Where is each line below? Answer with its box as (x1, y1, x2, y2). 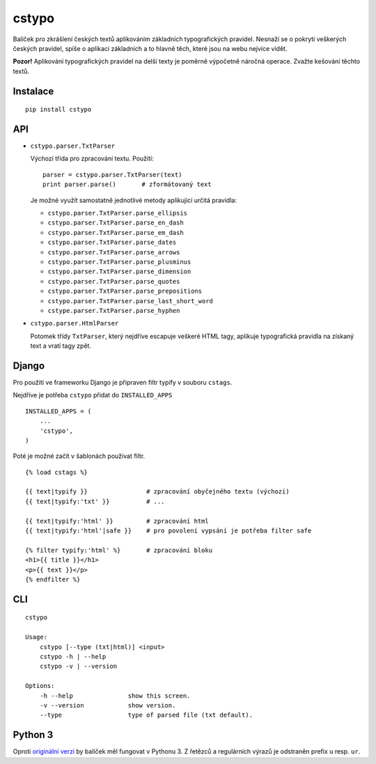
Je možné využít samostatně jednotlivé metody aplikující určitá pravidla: (30, 196, 237, 204)
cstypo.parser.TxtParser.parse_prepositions (47, 287, 203, 296)
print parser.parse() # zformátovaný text (42, 181, 212, 188)
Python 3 (13, 729, 54, 741)
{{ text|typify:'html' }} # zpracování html (25, 517, 209, 525)
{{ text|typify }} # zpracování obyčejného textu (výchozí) (25, 488, 290, 496)
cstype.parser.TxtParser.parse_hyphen (47, 307, 180, 314)
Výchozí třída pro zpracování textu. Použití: (30, 154, 154, 163)
